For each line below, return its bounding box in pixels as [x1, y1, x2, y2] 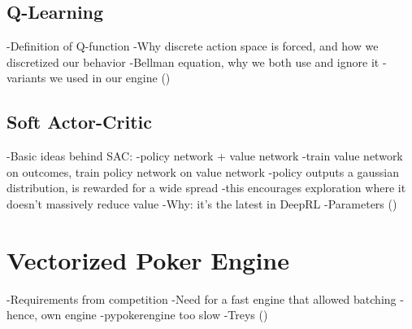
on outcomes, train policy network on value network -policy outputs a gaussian [7, 163, 400, 180]
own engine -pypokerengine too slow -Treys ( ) [41, 306, 268, 323]
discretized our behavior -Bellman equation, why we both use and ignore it [7, 53, 379, 70]
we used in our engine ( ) [50, 69, 171, 86]
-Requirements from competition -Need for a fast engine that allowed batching [7, 290, 397, 307]
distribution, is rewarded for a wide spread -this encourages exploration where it [7, 179, 406, 196]
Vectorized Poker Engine [7, 243, 290, 276]
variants [7, 69, 46, 86]
